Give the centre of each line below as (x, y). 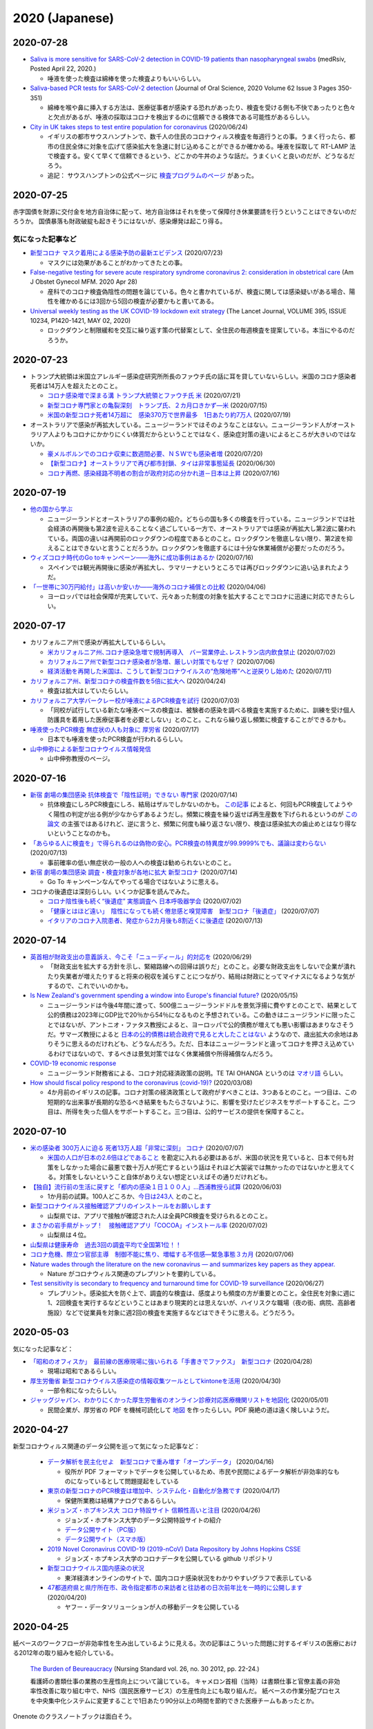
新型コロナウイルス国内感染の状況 (96, 1568)
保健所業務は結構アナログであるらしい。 (122, 1500)
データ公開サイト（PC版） (102, 1529)
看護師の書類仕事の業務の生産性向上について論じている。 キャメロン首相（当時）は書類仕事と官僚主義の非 (182, 1681)
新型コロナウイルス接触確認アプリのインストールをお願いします (121, 1206)
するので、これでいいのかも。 (90, 986)
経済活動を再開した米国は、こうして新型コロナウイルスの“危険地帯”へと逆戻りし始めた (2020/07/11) (190, 672)
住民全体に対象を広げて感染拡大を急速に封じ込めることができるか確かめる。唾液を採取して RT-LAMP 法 (207, 146)
